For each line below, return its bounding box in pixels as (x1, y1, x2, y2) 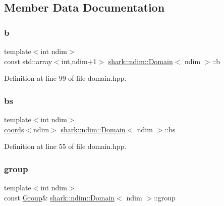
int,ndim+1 (61, 56, 97, 66)
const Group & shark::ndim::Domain (4, 192, 115, 202)
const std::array (4, 56, 52, 66)
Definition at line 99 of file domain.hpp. (4, 73, 127, 83)
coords (4, 124, 24, 134)
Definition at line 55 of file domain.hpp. (4, 141, 127, 151)
